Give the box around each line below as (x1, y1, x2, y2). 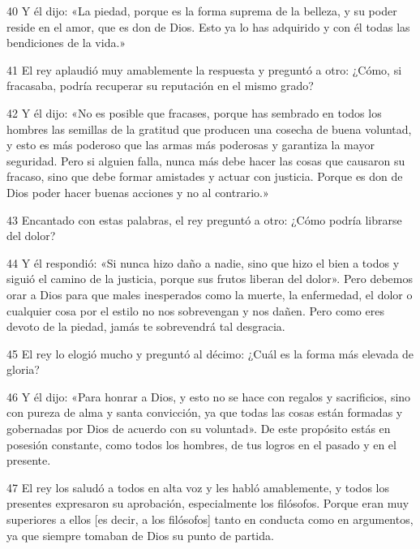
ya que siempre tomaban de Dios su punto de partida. (6, 526, 274, 543)
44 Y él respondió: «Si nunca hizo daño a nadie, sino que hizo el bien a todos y (6, 254, 400, 271)
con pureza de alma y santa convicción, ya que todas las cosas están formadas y (6, 404, 403, 421)
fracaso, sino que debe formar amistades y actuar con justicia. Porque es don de (6, 168, 403, 185)
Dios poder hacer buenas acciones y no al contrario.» (6, 183, 269, 200)
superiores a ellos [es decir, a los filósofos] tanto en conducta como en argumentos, (6, 511, 414, 528)
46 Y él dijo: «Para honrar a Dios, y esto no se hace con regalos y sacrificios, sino (6, 388, 411, 405)
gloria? (6, 361, 40, 378)
